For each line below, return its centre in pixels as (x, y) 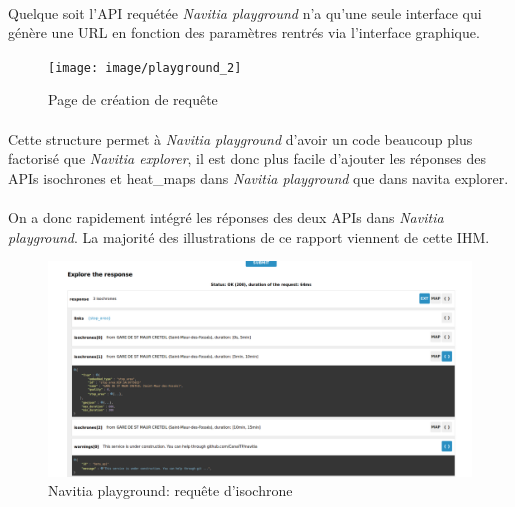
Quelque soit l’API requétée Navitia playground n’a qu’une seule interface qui (245, 12)
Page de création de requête (133, 99)
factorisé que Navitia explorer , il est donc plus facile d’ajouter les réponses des (247, 158)
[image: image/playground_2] (145, 67)
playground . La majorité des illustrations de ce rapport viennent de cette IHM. (249, 236)
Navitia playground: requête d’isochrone (170, 490)
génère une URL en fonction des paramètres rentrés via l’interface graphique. (244, 32)
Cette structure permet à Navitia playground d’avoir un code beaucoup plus (240, 138)
